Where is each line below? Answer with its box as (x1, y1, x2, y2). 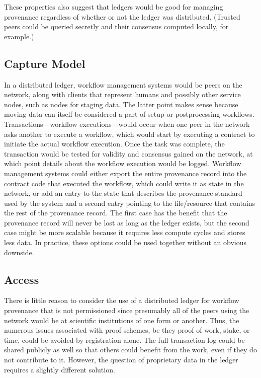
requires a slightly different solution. (4, 364, 115, 374)
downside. (4, 247, 34, 257)
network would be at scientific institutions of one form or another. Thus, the (4, 315, 239, 325)
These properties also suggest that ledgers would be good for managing (4, 2, 223, 12)
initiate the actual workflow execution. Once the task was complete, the (4, 138, 225, 149)
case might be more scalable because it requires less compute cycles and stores (4, 227, 245, 238)
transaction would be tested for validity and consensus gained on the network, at (4, 148, 253, 159)
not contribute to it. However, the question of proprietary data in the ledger (4, 354, 238, 365)
